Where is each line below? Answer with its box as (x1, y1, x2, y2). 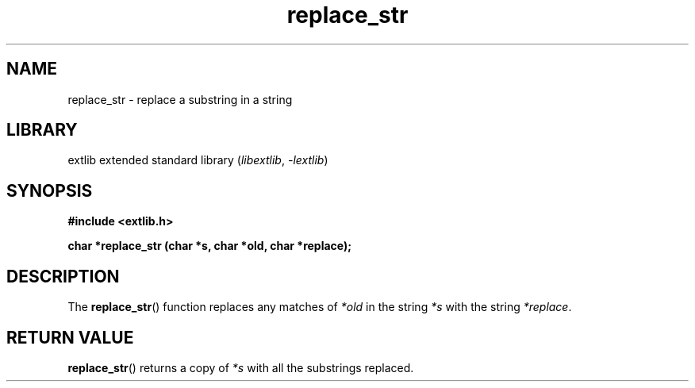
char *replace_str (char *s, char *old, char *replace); (67, 239, 352, 253)
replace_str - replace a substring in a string (67, 92, 293, 106)
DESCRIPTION (6, 266, 120, 286)
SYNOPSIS (6, 180, 93, 201)
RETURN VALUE (6, 327, 134, 348)
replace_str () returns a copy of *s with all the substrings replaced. (67, 360, 414, 375)
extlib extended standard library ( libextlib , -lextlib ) (67, 153, 328, 167)
